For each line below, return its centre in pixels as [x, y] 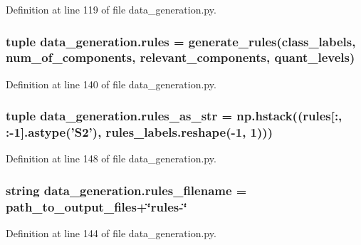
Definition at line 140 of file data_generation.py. [111, 84]
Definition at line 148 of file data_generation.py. [111, 158]
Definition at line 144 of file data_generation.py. [111, 233]
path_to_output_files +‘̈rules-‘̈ [96, 206]
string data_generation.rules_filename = [126, 190]
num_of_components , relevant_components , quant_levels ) [180, 57]
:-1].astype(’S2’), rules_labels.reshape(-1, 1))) [139, 132]
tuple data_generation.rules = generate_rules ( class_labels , [181, 41]
